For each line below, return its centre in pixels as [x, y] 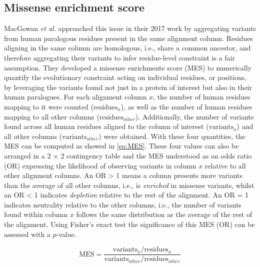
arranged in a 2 [27, 155]
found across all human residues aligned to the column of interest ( [106, 126]
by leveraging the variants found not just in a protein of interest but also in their [128, 87]
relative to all [225, 165]
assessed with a [27, 234]
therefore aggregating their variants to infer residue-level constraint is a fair [119, 57]
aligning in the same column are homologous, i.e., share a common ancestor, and [127, 48]
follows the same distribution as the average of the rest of [164, 214]
